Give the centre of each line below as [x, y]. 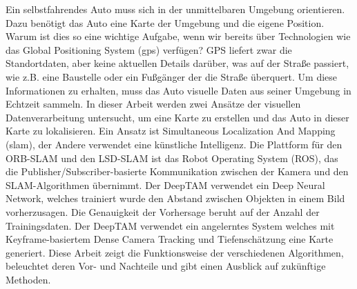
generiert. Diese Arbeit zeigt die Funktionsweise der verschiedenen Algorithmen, [175, 252]
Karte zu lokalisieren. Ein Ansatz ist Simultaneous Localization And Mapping [171, 131]
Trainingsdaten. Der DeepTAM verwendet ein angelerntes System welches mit [170, 225]
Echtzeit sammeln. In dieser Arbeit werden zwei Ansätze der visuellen [153, 104]
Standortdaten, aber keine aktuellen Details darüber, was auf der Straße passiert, [177, 63]
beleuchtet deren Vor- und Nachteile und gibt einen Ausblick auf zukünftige [166, 266]
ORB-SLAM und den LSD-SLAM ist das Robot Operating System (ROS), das [172, 158]
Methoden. [28, 279]
